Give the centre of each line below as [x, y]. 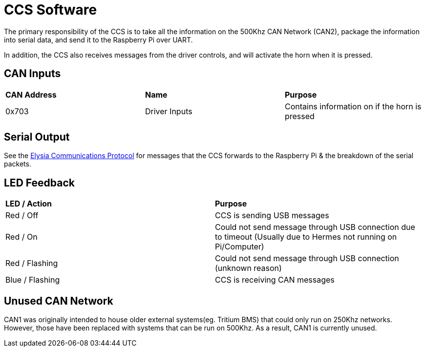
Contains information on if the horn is [353, 106]
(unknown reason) [248, 268]
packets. [18, 164]
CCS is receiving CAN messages [275, 280]
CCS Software [51, 10]
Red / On [21, 237]
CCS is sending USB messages [272, 216]
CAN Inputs [32, 74]
